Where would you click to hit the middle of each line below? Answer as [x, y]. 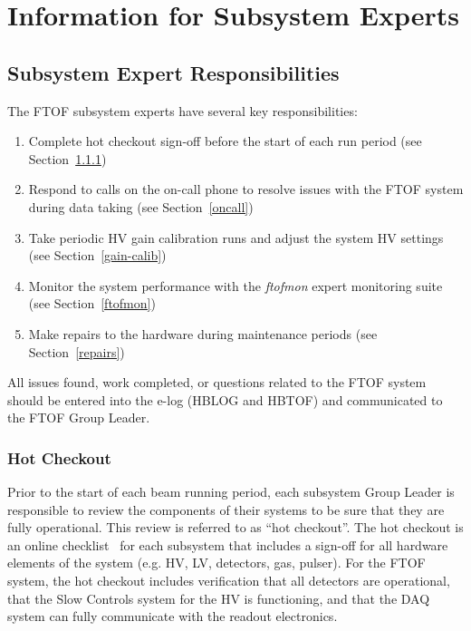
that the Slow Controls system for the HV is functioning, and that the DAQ [219, 598]
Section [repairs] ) [77, 351]
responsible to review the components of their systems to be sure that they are [226, 509]
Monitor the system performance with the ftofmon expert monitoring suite [235, 285]
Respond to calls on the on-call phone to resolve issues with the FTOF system [246, 189]
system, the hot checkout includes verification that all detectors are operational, [229, 581]
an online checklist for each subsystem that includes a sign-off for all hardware [228, 544]
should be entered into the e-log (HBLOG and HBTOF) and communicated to [225, 399]
